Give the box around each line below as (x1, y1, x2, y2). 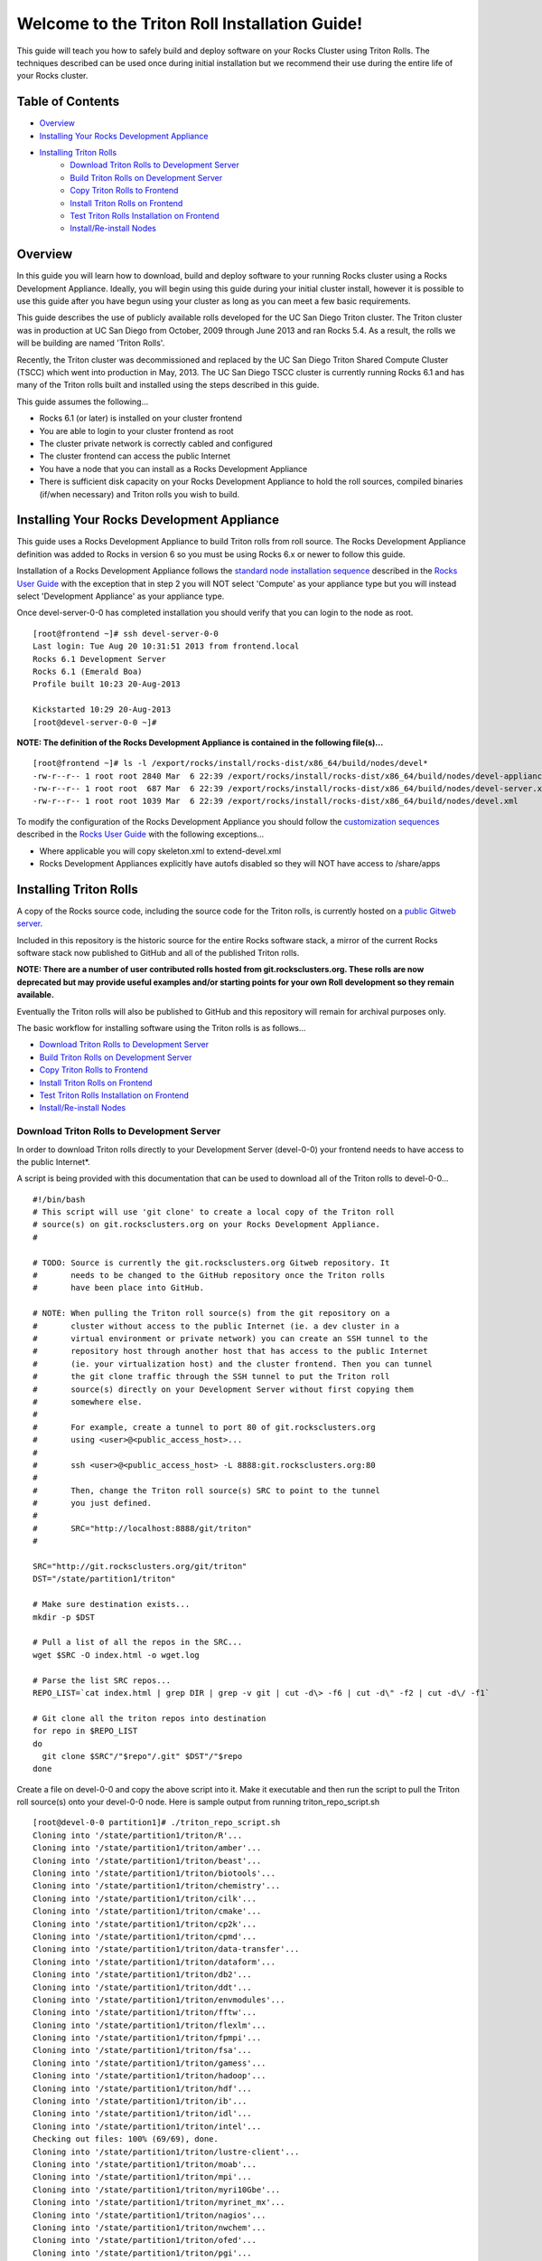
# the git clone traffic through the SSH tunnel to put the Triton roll (33, 1371, 390, 1382)
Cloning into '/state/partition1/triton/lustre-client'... (33, 2146, 300, 2157)
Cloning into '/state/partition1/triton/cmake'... (33, 1906, 262, 1916)
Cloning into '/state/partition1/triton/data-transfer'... (33, 1944, 300, 1954)
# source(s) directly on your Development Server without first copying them (33, 1384, 415, 1395)
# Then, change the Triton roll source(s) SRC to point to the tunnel (33, 1485, 381, 1496)
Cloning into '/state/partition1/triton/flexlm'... (33, 2020, 266, 2030)
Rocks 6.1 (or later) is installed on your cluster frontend (39, 412, 243, 424)
